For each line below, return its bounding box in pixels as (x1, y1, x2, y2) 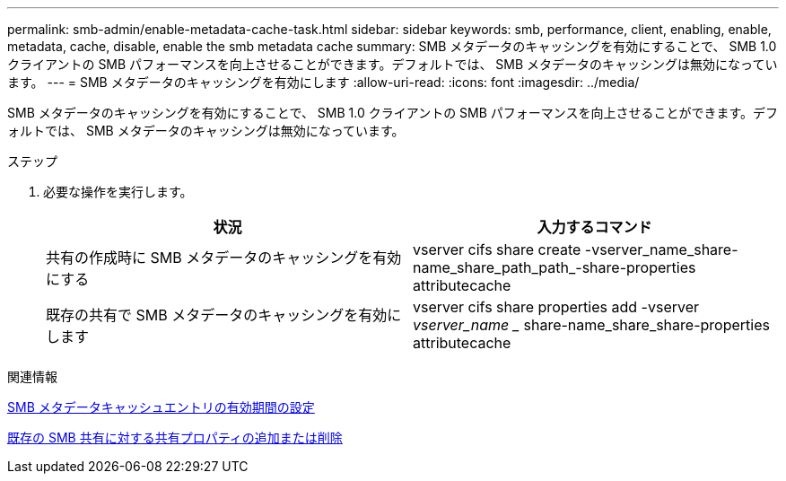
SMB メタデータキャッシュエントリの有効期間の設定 (7, 399, 315, 415)
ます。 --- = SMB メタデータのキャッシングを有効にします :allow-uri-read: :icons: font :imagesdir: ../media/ (7, 74, 640, 90)
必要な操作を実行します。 (43, 184, 193, 199)
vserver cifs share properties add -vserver (413, 298, 700, 316)
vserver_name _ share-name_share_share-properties (413, 316, 770, 334)
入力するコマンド (537, 218, 652, 236)
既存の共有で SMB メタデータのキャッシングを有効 (46, 306, 388, 324)
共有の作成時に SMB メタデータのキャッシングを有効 (46, 249, 402, 267)
